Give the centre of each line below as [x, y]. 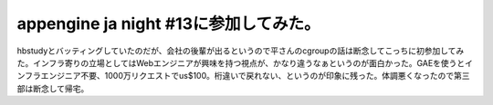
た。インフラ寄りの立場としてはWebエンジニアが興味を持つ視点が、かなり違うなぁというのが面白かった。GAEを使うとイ [245, 62]
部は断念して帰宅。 [53, 88]
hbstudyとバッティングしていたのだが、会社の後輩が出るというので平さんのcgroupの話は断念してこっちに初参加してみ [241, 51]
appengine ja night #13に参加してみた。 [168, 24]
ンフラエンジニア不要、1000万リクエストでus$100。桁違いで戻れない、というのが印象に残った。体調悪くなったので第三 [243, 76]
